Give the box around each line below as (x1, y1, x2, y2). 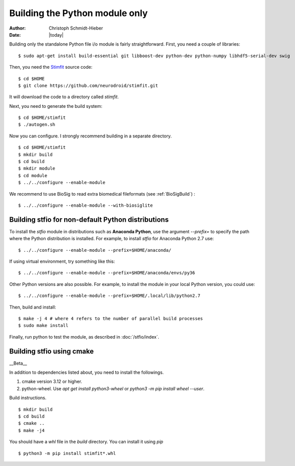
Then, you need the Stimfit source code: (9, 64, 93, 70)
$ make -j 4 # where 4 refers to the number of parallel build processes (18, 316, 203, 321)
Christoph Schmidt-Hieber (49, 25, 103, 31)
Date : (9, 32, 21, 38)
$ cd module (18, 173, 48, 178)
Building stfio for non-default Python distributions (9, 215, 169, 224)
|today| (49, 32, 64, 38)
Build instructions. (9, 395, 47, 401)
